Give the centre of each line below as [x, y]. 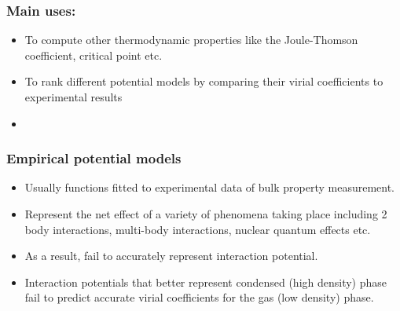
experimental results [73, 97]
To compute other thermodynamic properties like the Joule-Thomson [191, 40]
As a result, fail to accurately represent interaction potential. [171, 256]
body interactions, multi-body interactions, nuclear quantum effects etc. [198, 229]
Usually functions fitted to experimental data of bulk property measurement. [209, 187]
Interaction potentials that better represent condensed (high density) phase [206, 282]
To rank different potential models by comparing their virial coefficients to [204, 81]
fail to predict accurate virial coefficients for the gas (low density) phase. [199, 297]
